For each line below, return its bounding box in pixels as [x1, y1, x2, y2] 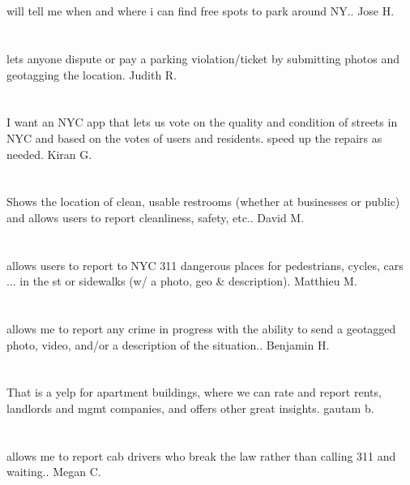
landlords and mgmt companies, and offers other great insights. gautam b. [6, 400, 374, 417]
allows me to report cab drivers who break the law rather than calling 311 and [6, 447, 396, 464]
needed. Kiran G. [6, 145, 92, 162]
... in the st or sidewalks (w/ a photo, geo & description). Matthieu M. [6, 273, 357, 290]
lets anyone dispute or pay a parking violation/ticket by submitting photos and [6, 49, 399, 67]
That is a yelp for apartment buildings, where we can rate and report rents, [6, 384, 382, 401]
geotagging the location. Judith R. [6, 66, 177, 83]
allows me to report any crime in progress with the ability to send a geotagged [6, 320, 396, 337]
